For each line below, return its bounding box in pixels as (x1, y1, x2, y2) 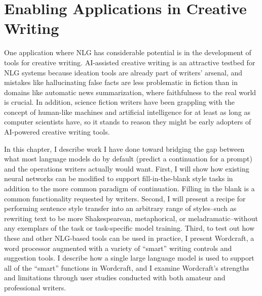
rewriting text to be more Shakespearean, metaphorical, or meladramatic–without (4, 213, 258, 223)
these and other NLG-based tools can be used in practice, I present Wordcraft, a (4, 233, 254, 243)
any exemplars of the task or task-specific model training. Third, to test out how (4, 223, 255, 233)
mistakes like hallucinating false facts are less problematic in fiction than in (4, 77, 238, 88)
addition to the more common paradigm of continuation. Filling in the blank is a (4, 183, 255, 194)
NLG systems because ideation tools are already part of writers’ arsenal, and (4, 67, 243, 77)
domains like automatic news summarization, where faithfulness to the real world (4, 87, 256, 97)
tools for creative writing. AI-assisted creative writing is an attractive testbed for (4, 57, 255, 67)
